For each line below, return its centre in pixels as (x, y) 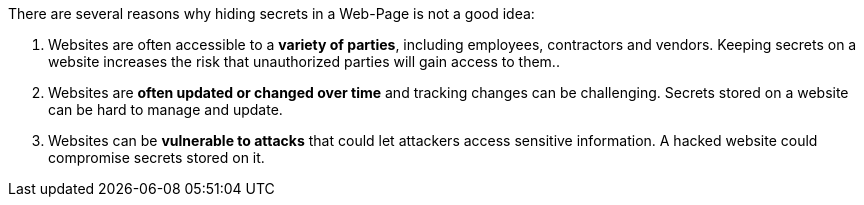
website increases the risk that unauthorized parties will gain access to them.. (304, 61)
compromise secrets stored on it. (156, 157)
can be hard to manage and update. (165, 109)
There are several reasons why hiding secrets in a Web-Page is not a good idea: (271, 13)
